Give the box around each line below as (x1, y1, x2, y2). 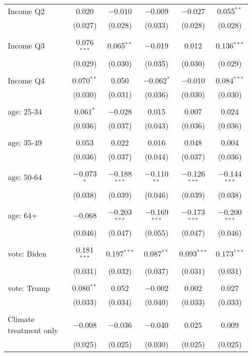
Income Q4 (8, 74, 45, 86)
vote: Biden (8, 247, 47, 259)
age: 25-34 (8, 105, 42, 117)
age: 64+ (8, 209, 38, 221)
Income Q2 (8, 5, 45, 16)
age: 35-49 (8, 136, 42, 148)
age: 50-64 (8, 171, 42, 183)
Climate (8, 313, 35, 325)
